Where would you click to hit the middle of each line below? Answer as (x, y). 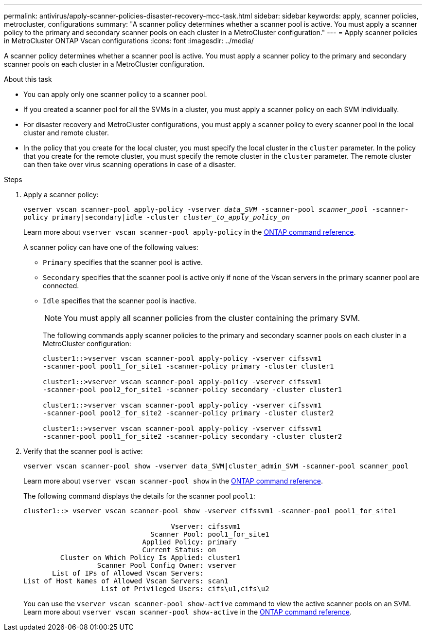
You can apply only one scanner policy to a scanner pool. (115, 94)
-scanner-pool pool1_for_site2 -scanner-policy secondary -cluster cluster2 (193, 436)
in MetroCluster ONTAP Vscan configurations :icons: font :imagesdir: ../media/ (129, 41)
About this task (28, 79)
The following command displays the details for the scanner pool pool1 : (139, 496)
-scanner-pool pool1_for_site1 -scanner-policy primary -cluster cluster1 (188, 366)
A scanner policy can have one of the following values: (111, 247)
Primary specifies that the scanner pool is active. (123, 262)
